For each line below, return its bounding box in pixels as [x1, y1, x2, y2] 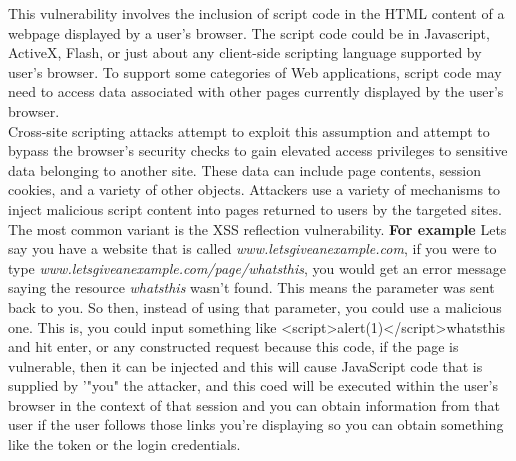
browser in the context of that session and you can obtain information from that [8, 394, 501, 415]
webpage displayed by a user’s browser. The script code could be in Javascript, [8, 22, 490, 43]
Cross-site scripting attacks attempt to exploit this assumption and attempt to [8, 120, 490, 141]
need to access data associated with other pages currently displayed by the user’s [8, 81, 504, 102]
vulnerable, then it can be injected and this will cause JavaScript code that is [8, 355, 483, 376]
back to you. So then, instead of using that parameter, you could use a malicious [8, 296, 502, 317]
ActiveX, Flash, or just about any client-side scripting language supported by [8, 42, 482, 63]
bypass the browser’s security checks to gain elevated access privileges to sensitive [8, 140, 508, 161]
